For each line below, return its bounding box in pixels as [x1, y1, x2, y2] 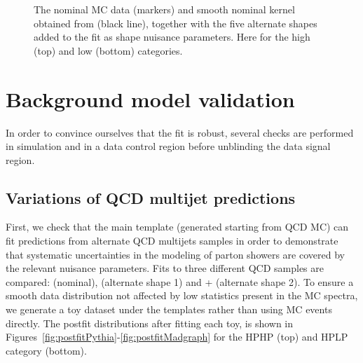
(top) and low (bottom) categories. [34, 43, 183, 57]
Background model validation [6, 84, 295, 113]
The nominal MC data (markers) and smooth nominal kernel [34, 2, 295, 16]
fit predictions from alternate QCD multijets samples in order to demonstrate [6, 233, 338, 248]
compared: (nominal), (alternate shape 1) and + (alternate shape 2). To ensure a [6, 274, 354, 289]
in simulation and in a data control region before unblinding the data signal [6, 139, 331, 153]
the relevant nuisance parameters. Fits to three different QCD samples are [6, 261, 324, 275]
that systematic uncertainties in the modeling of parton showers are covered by [6, 247, 345, 261]
